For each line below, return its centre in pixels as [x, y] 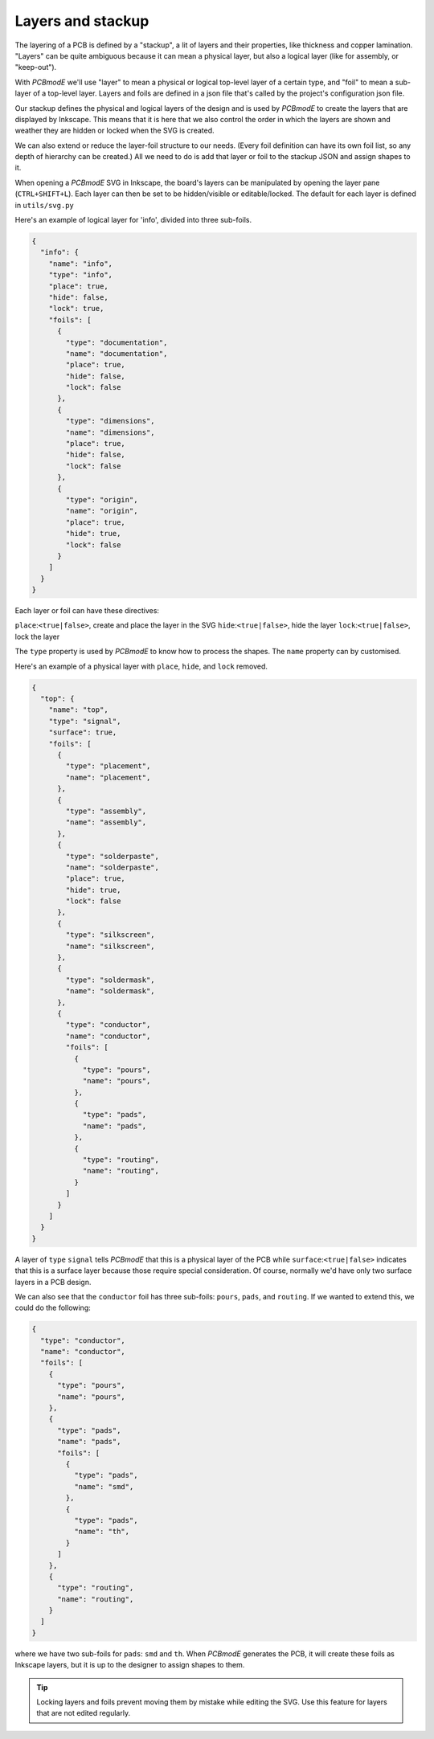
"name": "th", [102, 1532]
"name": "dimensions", [111, 432]
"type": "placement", [108, 766]
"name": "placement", [108, 777]
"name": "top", [78, 710]
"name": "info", [80, 264]
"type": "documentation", [117, 342]
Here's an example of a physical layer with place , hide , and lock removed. [141, 666]
